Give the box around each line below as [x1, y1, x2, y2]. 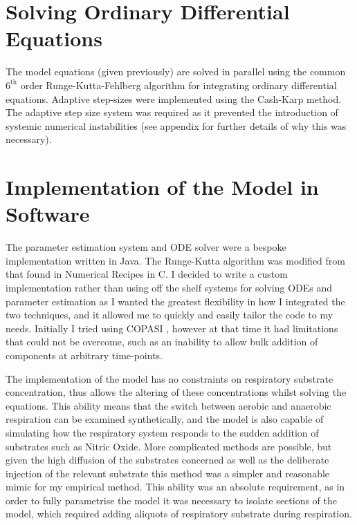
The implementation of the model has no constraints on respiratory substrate [6, 371, 333, 385]
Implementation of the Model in [6, 173, 319, 201]
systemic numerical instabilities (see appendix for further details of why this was [6, 118, 347, 133]
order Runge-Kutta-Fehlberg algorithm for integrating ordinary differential [20, 77, 337, 92]
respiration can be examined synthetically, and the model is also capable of [6, 412, 324, 426]
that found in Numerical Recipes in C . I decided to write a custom [6, 267, 288, 281]
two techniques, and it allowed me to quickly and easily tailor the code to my [6, 307, 333, 322]
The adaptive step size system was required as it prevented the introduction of [6, 105, 338, 120]
